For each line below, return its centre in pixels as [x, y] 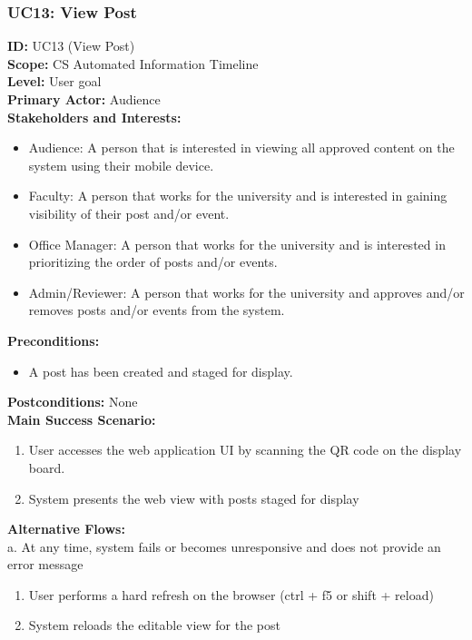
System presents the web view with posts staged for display [194, 498]
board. [47, 467]
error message [45, 564]
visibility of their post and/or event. [129, 213]
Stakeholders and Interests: [94, 117]
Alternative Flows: [66, 529]
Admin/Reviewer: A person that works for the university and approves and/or [246, 292]
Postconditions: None [73, 402]
